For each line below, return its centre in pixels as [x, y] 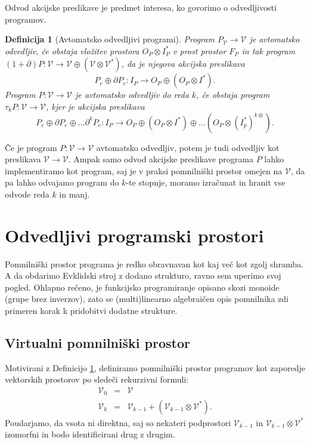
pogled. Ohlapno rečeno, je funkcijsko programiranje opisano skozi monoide [142, 287]
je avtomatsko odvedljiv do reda [132, 95]
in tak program [268, 50]
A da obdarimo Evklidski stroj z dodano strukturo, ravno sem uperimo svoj [143, 275]
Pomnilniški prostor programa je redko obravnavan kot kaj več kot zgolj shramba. [154, 263]
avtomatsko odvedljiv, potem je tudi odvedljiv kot [188, 147]
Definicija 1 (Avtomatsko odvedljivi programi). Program [110, 39]
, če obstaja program [233, 95]
